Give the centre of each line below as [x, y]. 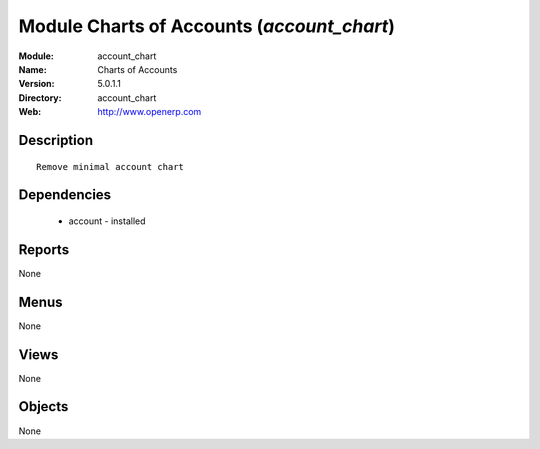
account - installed [107, 221]
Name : [32, 69]
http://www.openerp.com [149, 112]
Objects [43, 406]
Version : [36, 84]
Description [56, 140]
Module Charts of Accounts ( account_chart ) [206, 26]
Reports [44, 249]
